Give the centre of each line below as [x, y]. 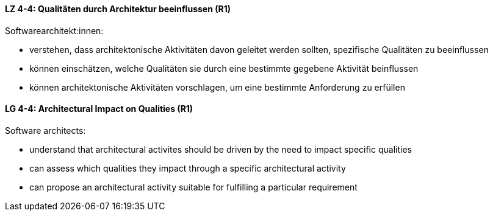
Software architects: [45, 130]
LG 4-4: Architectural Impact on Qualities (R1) [99, 109]
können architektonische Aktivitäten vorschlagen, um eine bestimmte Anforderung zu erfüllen [217, 87]
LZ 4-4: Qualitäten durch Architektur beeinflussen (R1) [118, 9]
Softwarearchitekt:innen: [54, 30]
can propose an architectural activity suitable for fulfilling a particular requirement [193, 187]
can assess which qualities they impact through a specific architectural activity [188, 168]
